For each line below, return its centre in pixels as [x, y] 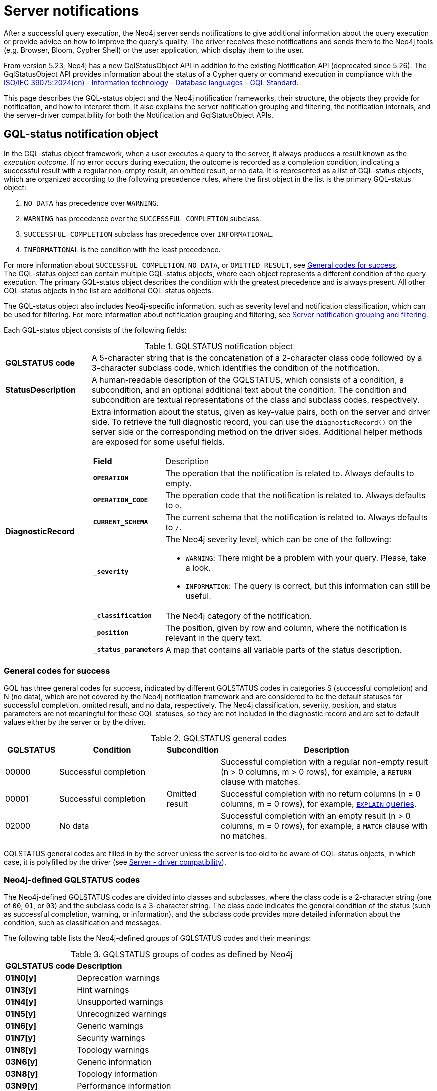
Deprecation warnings [119, 978]
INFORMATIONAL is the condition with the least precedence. [122, 249]
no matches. [244, 836]
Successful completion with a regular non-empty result [325, 762]
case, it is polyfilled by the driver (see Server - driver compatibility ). [115, 862]
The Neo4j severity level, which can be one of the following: [279, 539]
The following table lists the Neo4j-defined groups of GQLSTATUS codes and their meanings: [158, 938]
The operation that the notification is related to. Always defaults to [290, 473]
